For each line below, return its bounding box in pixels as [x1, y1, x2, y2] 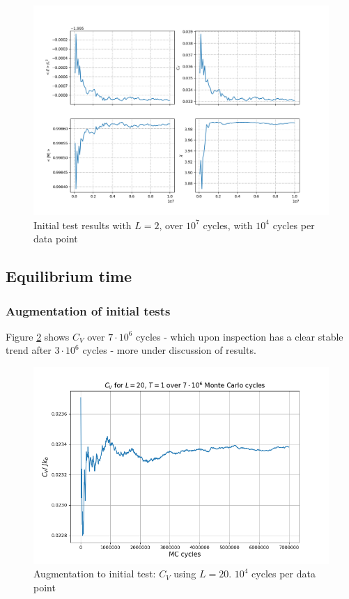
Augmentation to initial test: [33, 566, 156, 581]
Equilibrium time [6, 265, 132, 287]
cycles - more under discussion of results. [82, 343, 256, 357]
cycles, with [203, 217, 253, 232]
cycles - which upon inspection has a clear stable [136, 329, 343, 343]
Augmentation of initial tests [6, 302, 171, 319]
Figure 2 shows [6, 329, 70, 343]
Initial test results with [33, 217, 132, 232]
